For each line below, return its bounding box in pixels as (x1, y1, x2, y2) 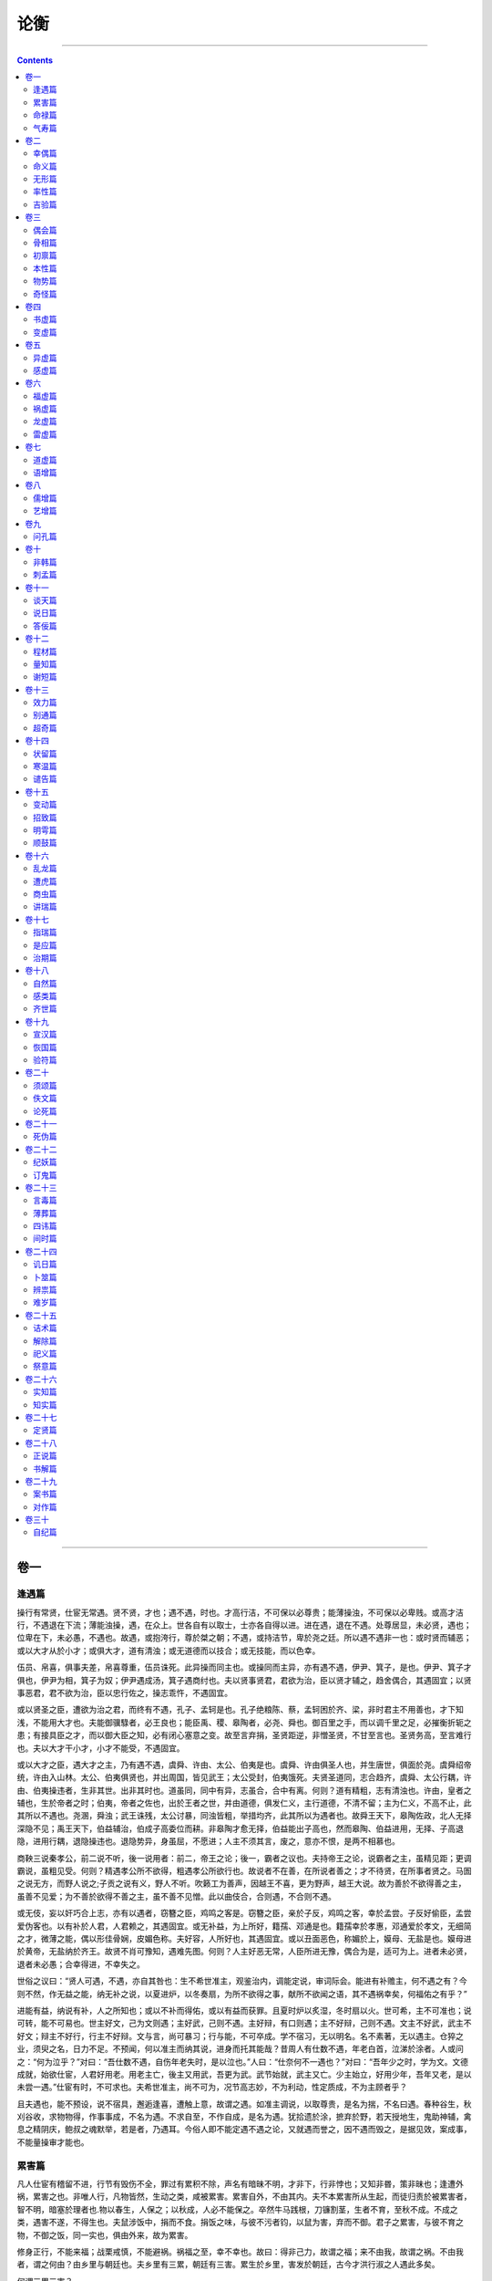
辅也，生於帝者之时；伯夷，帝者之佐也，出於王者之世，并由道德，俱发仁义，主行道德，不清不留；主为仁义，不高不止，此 (16, 1797, 472, 1808)
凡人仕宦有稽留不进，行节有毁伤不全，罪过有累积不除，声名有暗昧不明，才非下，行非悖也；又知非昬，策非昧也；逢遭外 (16, 2179, 464, 2189)
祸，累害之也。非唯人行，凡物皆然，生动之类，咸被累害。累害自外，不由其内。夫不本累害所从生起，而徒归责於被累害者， (16, 2191, 472, 2203)
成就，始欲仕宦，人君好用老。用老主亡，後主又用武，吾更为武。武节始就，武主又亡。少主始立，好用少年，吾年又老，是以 (16, 2068, 472, 2079)
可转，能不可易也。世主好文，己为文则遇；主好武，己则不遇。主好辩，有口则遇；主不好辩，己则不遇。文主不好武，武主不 (16, 2017, 472, 2029)
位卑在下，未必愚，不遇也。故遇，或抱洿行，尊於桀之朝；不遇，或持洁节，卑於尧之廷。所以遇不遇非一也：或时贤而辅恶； (16, 1632, 472, 1643)
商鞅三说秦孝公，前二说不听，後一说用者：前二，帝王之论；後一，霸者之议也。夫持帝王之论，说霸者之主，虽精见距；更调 (16, 1852, 472, 1863)
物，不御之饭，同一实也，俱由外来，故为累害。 (16, 2229, 193, 2240)
